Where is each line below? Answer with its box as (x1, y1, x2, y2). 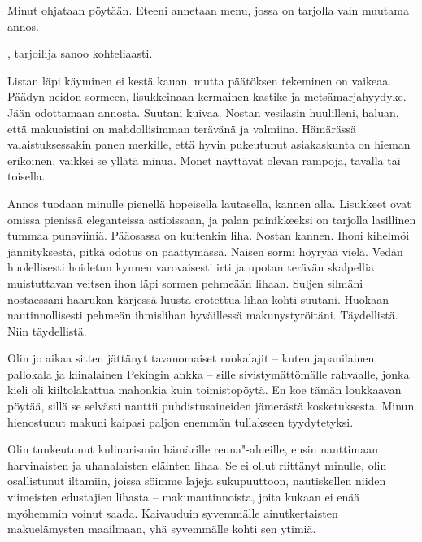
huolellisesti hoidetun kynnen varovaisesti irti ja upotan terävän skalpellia (7, 258, 374, 275)
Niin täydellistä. (7, 322, 87, 339)
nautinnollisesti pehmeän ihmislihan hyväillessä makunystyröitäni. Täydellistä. (7, 306, 398, 323)
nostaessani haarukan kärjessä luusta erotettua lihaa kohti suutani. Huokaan (7, 290, 389, 307)
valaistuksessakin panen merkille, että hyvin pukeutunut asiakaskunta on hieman (7, 136, 411, 153)
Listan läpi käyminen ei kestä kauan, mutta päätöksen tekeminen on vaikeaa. (7, 72, 392, 89)
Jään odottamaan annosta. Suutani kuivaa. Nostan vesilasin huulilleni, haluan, (7, 103, 399, 120)
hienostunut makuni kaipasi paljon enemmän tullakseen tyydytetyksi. (7, 413, 354, 430)
